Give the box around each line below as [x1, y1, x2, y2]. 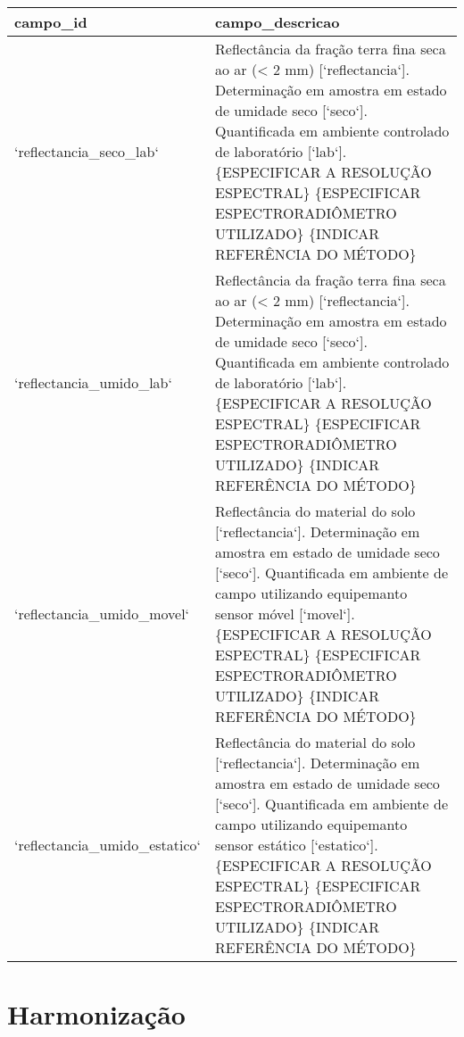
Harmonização [7, 996, 186, 1033]
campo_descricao [215, 12, 340, 32]
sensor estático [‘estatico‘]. [215, 834, 378, 855]
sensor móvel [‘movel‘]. [215, 603, 355, 624]
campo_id [14, 12, 87, 32]
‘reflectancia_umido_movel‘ [14, 603, 190, 624]
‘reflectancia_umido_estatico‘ [14, 834, 202, 855]
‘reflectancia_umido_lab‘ [14, 372, 172, 393]
